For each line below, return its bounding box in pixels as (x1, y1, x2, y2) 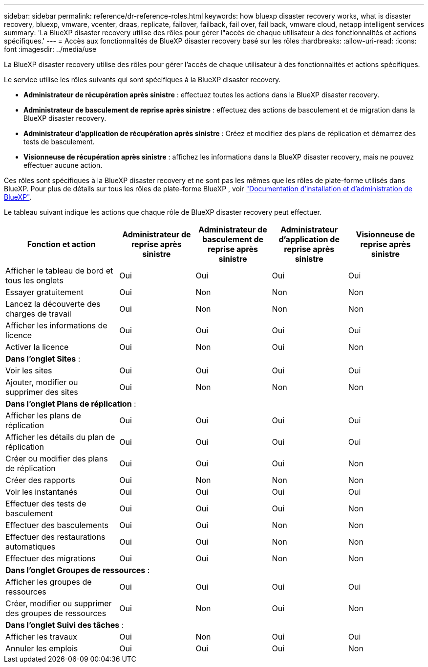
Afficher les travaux (5, 632, 77, 642)
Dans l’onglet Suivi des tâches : (5, 620, 124, 630)
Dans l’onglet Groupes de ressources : (5, 565, 150, 575)
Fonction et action (27, 239, 96, 249)
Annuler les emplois (5, 644, 78, 653)
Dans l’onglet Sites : (5, 354, 81, 364)
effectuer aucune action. (23, 161, 103, 169)
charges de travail (5, 309, 71, 319)
